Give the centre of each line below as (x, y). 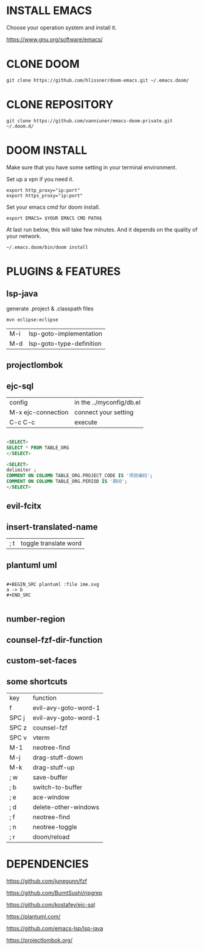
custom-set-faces (42, 661)
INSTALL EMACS (49, 11)
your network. (24, 236)
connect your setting (104, 412)
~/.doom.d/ (20, 126)
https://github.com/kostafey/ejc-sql (51, 904)
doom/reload (51, 836)
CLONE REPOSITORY (60, 105)
